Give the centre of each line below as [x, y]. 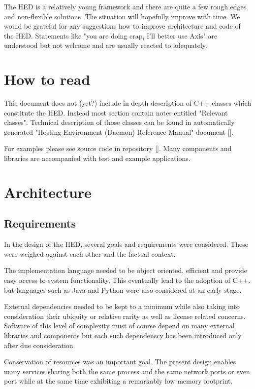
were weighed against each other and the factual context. [90, 253]
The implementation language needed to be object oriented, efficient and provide [126, 270]
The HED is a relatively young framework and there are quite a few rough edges [125, 6]
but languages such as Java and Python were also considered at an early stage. [123, 290]
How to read [47, 79]
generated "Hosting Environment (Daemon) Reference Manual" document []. [119, 132]
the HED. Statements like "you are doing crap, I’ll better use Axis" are [111, 35]
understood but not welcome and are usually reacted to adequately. [106, 45]
